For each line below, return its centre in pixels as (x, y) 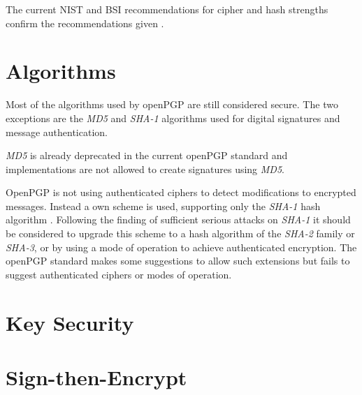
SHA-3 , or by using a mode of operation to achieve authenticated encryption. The (181, 247)
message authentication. (57, 132)
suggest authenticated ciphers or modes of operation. (119, 274)
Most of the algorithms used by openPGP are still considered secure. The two (172, 104)
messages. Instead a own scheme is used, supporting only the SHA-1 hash (163, 206)
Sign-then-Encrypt (96, 377)
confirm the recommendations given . (85, 23)
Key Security (70, 322)
